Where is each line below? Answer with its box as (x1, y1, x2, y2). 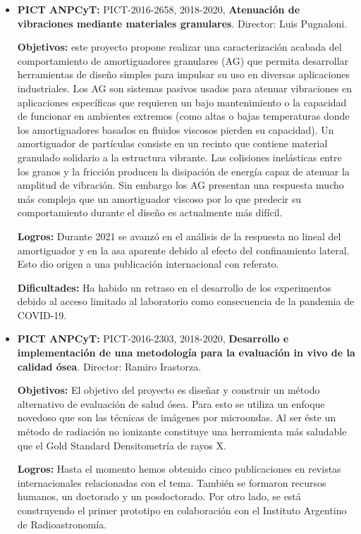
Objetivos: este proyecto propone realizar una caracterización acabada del (17, 39, 342, 54)
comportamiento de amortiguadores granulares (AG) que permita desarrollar (17, 53, 349, 68)
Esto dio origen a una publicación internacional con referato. (17, 256, 279, 271)
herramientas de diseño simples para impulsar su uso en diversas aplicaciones (17, 67, 350, 82)
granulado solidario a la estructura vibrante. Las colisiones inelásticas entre (17, 149, 342, 164)
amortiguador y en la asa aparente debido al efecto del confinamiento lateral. (17, 242, 350, 257)
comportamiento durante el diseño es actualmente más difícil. (17, 205, 283, 220)
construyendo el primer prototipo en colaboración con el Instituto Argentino (17, 503, 347, 517)
